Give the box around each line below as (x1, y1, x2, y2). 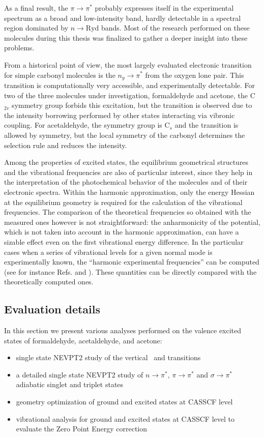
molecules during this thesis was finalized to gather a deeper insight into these (4, 32, 248, 43)
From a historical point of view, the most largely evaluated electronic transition (4, 59, 252, 70)
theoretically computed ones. (4, 276, 94, 287)
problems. (4, 42, 35, 53)
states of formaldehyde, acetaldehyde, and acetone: (4, 335, 162, 345)
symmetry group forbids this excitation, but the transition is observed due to (12, 100, 252, 110)
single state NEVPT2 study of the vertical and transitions (16, 352, 201, 363)
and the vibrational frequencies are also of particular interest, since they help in (4, 166, 253, 177)
